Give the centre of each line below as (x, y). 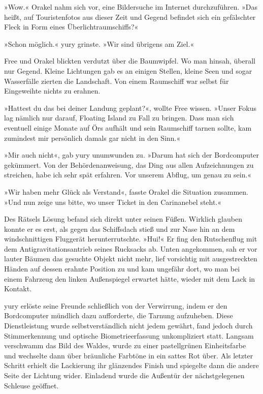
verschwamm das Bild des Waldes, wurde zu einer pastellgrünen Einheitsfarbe (125, 345)
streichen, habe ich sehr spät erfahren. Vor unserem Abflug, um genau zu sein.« (128, 175)
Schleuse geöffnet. (31, 385)
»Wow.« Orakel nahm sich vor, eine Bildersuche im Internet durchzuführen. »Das (131, 7)
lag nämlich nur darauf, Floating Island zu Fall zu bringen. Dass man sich (119, 118)
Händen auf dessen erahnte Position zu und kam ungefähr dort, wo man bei (122, 269)
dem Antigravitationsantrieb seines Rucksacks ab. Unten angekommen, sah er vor (131, 248)
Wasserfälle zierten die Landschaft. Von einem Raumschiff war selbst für (117, 81)
